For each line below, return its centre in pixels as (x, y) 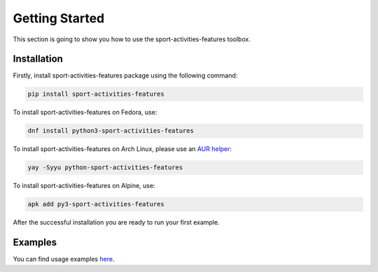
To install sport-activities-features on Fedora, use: (85, 113)
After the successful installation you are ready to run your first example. (116, 222)
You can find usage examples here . (64, 259)
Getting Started (59, 18)
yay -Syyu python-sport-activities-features (105, 167)
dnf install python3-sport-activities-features (111, 131)
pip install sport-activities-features (96, 94)
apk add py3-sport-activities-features (96, 204)
